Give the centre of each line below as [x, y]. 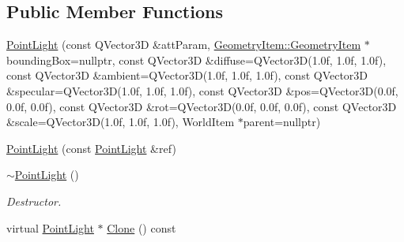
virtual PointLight [50, 227]
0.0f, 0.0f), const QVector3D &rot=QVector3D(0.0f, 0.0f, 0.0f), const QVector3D [202, 106]
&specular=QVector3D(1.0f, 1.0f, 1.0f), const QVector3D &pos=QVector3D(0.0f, [202, 90]
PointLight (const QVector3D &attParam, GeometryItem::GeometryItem [184, 45]
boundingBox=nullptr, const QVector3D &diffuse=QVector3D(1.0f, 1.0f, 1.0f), [196, 60]
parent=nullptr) [282, 122]
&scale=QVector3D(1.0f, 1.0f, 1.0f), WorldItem [121, 122]
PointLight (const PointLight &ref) [91, 148]
